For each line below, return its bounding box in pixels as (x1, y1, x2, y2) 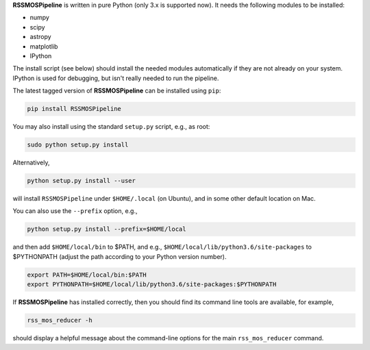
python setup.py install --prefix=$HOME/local (27, 225, 186, 233)
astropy (29, 33, 51, 41)
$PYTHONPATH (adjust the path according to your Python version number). (12, 252, 227, 260)
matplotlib (29, 42, 58, 51)
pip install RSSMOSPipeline (27, 105, 121, 113)
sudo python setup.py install (27, 141, 129, 149)
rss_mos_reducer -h (27, 316, 92, 325)
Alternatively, (12, 158, 50, 167)
